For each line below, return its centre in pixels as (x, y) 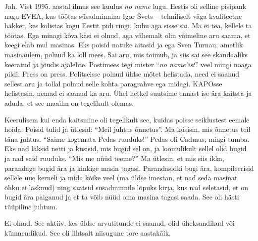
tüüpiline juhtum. (31, 206)
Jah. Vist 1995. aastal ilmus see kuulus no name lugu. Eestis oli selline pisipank (126, 6)
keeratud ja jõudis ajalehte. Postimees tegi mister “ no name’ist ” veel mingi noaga (128, 64)
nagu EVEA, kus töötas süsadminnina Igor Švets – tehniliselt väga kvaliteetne (123, 16)
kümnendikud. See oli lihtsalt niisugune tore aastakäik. (88, 233)
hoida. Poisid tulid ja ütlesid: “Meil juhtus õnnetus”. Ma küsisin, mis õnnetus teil (128, 129)
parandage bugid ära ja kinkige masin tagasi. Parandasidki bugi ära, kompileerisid (129, 168)
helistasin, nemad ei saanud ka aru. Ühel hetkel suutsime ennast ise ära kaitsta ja (128, 93)
